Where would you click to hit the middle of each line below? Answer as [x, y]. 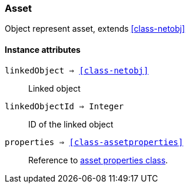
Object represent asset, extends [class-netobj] [95, 29]
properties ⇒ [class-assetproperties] [94, 142]
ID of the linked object [71, 124]
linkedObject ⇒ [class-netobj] [77, 70]
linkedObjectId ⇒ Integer [64, 106]
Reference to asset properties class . [98, 160]
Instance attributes [43, 49]
